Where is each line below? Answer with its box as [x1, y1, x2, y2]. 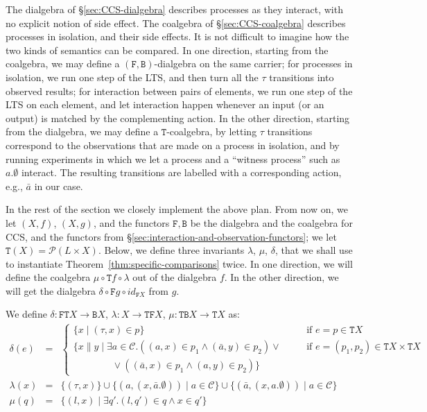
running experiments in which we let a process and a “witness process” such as [6, 151, 340, 166]
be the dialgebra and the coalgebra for [190, 215, 353, 230]
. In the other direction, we [224, 270, 339, 284]
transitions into [269, 69, 334, 84]
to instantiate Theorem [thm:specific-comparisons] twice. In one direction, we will [6, 256, 353, 271]
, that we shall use [274, 243, 353, 257]
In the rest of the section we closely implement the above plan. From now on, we [6, 202, 348, 216]
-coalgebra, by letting [166, 124, 257, 139]
